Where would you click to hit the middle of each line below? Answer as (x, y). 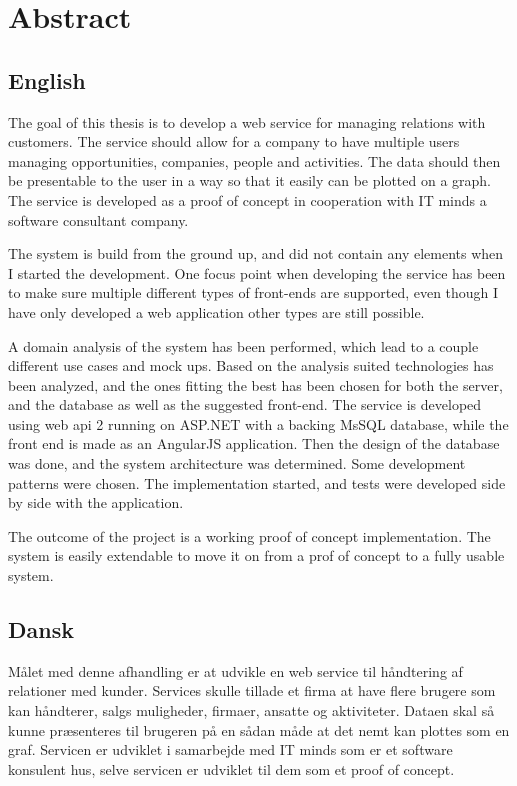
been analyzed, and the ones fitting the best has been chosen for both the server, (255, 384)
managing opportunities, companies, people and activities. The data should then (254, 160)
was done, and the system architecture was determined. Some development (237, 463)
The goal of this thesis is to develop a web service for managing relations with (247, 121)
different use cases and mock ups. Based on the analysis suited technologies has (251, 365)
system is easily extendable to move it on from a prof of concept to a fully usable (256, 555)
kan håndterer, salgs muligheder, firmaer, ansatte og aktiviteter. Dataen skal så (251, 710)
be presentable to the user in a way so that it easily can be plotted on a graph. (250, 180)
